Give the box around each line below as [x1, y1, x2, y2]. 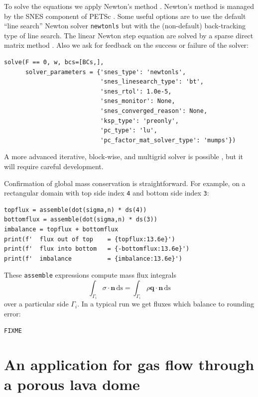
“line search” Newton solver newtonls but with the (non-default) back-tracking [4, 20, 246, 31]
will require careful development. [4, 161, 104, 171]
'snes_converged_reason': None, [100, 107, 208, 114]
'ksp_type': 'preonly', [100, 117, 179, 124]
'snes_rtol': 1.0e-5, [100, 88, 172, 95]
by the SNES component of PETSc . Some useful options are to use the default [4, 10, 246, 21]
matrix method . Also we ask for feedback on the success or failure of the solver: [4, 40, 249, 50]
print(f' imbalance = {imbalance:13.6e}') [4, 255, 182, 262]
